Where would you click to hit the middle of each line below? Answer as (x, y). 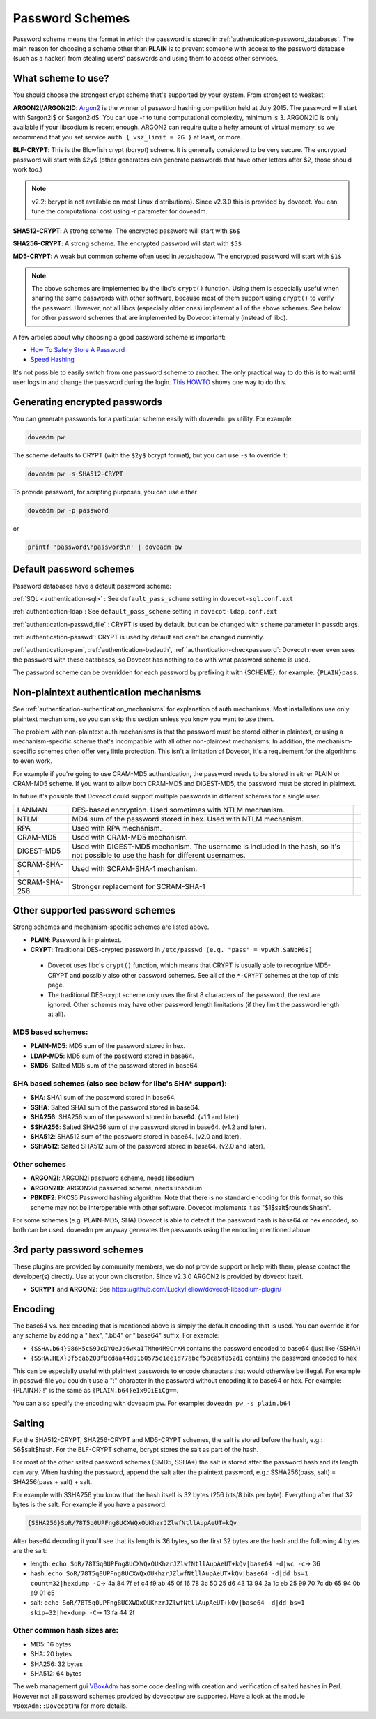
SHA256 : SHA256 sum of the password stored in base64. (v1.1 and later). (135, 1117)
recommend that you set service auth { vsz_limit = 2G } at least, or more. (128, 137)
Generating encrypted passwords (88, 402)
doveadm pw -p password (68, 510)
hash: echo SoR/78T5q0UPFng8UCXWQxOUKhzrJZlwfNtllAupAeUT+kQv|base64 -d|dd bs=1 (170, 1573)
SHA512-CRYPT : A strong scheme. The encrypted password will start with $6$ (126, 231)
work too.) (28, 169)
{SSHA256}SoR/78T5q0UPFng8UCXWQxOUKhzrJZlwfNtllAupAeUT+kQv (132, 1523)
